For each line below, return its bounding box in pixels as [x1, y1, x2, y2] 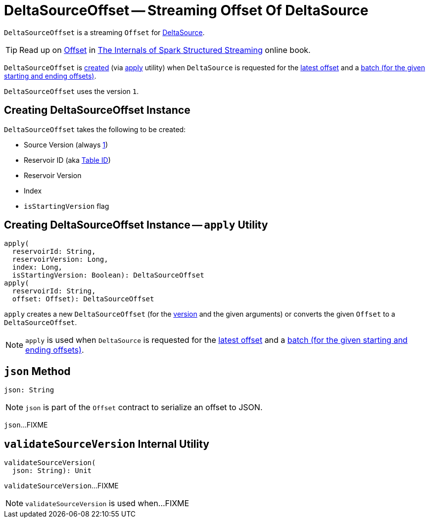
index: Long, [12, 263, 63, 272]
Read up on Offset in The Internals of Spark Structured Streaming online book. [19, 45, 311, 55]
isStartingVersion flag [24, 201, 109, 210]
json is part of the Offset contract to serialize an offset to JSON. [25, 402, 263, 413]
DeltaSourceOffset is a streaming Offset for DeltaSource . [4, 28, 205, 37]
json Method [4, 365, 71, 378]
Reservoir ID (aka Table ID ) [24, 155, 111, 164]
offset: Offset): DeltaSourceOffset [12, 295, 154, 303]
